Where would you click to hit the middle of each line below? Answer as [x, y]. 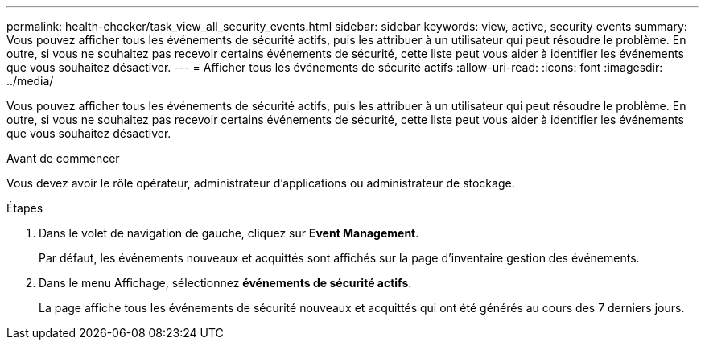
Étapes [25, 208]
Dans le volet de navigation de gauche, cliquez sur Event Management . [229, 233]
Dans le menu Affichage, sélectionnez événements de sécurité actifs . [225, 283]
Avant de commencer [63, 158]
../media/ [30, 81]
